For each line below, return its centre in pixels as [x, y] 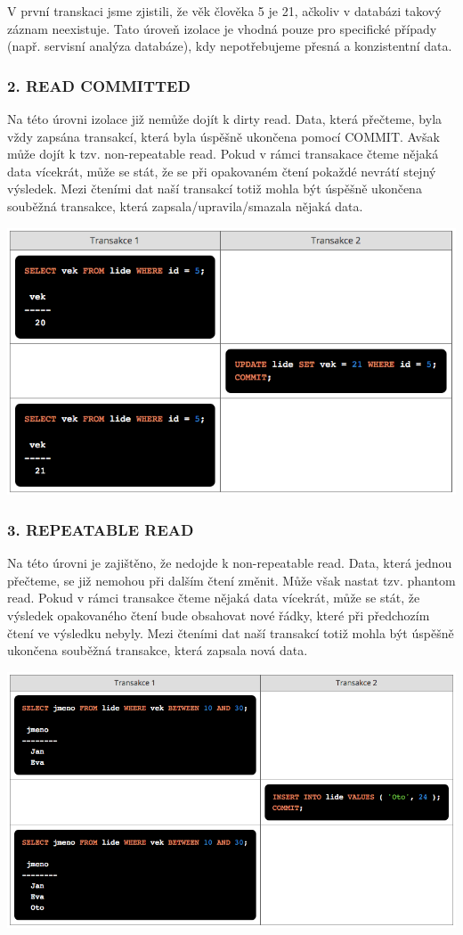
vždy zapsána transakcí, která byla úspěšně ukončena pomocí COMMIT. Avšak [223, 136]
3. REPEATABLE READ [101, 529]
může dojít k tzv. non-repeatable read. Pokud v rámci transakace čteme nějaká [223, 154]
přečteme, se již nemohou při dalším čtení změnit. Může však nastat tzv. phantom [231, 580]
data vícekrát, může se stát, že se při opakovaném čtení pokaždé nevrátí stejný [222, 171]
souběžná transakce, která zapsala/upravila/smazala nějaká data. [185, 205]
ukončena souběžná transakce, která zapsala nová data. [158, 650]
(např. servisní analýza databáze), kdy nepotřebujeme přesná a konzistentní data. [230, 46]
